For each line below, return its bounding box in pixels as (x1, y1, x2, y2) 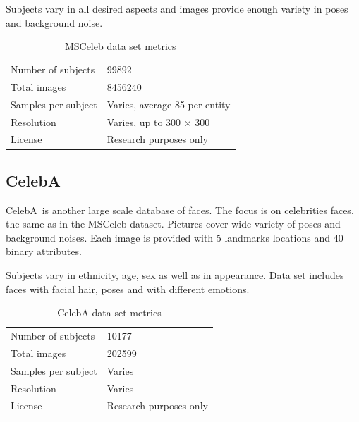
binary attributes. (6, 244, 82, 259)
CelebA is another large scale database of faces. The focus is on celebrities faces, (6, 202, 354, 217)
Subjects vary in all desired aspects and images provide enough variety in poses (6, 1, 348, 15)
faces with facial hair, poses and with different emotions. (6, 281, 250, 296)
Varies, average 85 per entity (107, 97, 231, 111)
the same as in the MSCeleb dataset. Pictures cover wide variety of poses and (6, 216, 341, 231)
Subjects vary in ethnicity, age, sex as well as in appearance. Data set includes (6, 268, 344, 283)
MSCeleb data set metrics (64, 39, 176, 54)
